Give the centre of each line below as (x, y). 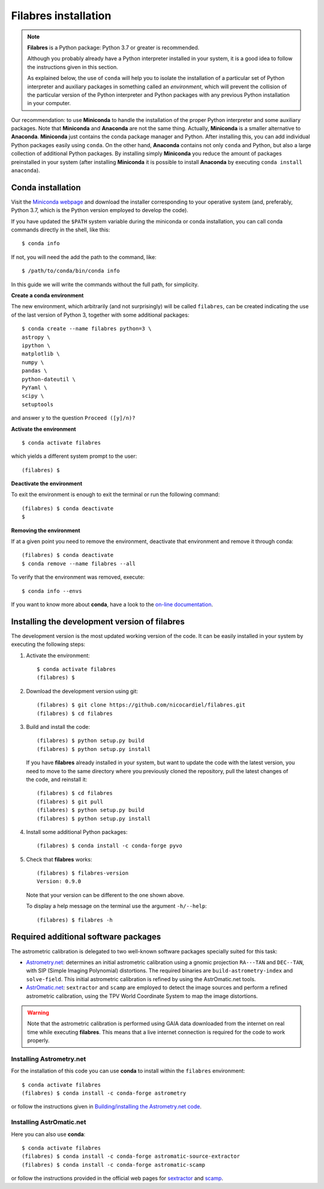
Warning (38, 1012)
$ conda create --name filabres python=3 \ (87, 329)
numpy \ (33, 362)
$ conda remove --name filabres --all (79, 564)
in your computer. (49, 103)
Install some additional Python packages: (77, 832)
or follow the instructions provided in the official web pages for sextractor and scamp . (117, 1178)
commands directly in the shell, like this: (61, 230)
